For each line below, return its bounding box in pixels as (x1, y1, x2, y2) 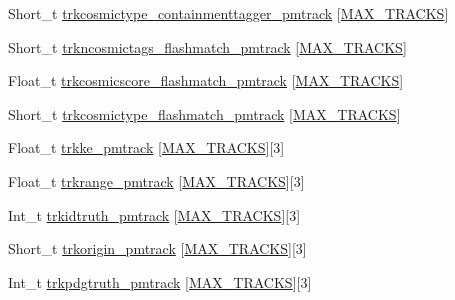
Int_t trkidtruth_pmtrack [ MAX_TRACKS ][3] (8, 204, 301, 225)
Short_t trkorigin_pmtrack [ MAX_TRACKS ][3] (8, 238, 307, 259)
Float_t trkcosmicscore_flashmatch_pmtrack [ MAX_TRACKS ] (8, 70, 404, 91)
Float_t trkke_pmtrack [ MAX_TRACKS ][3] (8, 137, 285, 158)
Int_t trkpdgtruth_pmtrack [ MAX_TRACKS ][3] (8, 271, 312, 292)
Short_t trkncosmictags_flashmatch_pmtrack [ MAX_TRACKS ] (8, 36, 407, 57)
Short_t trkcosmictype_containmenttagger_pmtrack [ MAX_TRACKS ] (8, 3, 449, 23)
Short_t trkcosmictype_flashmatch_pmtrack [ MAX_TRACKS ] (8, 103, 401, 124)
